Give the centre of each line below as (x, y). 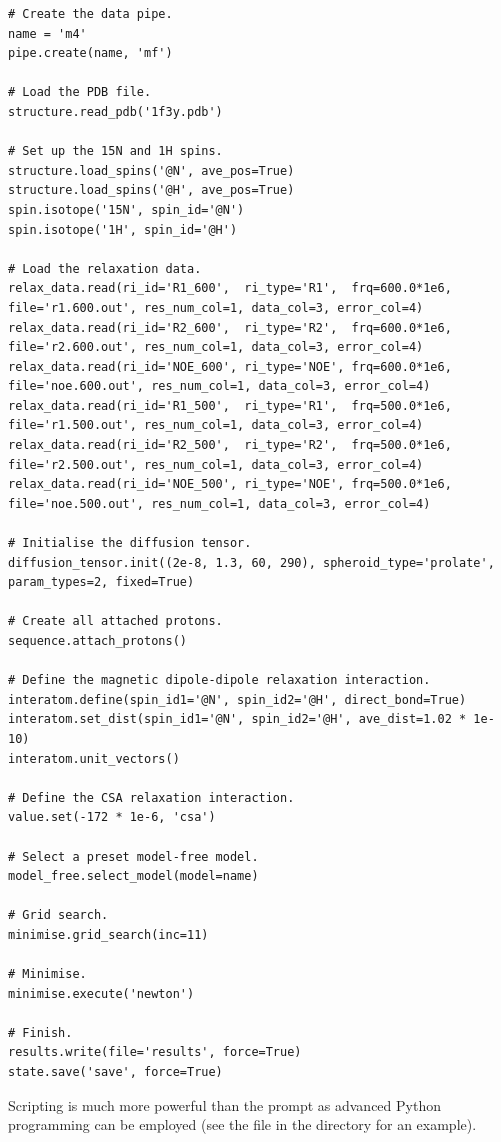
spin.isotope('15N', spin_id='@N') (126, 209)
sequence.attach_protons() (97, 641)
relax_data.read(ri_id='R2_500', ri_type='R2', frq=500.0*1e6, (230, 445)
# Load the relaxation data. (105, 268)
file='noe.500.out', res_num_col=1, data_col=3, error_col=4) (219, 503)
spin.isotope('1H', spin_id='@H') (123, 229)
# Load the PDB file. (80, 92)
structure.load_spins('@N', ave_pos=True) (151, 170)
